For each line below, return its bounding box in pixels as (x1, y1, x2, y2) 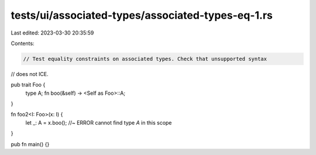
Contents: (11, 40, 35, 47)
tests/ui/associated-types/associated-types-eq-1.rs (11, 9, 273, 22)
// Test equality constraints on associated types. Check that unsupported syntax (23, 56, 267, 62)
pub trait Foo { (11, 81, 46, 88)
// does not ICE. (11, 70, 49, 77)
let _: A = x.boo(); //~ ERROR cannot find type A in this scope (25, 119, 172, 126)
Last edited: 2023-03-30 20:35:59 (11, 29, 94, 36)
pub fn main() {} (11, 140, 50, 147)
